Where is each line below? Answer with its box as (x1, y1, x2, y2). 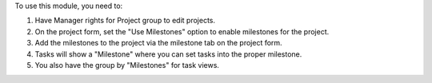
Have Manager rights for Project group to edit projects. (34, 16, 216, 26)
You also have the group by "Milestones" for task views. (34, 60, 220, 69)
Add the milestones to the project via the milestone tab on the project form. (34, 38, 283, 48)
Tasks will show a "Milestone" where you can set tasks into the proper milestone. (34, 49, 302, 59)
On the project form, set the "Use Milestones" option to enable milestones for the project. (34, 26, 330, 36)
